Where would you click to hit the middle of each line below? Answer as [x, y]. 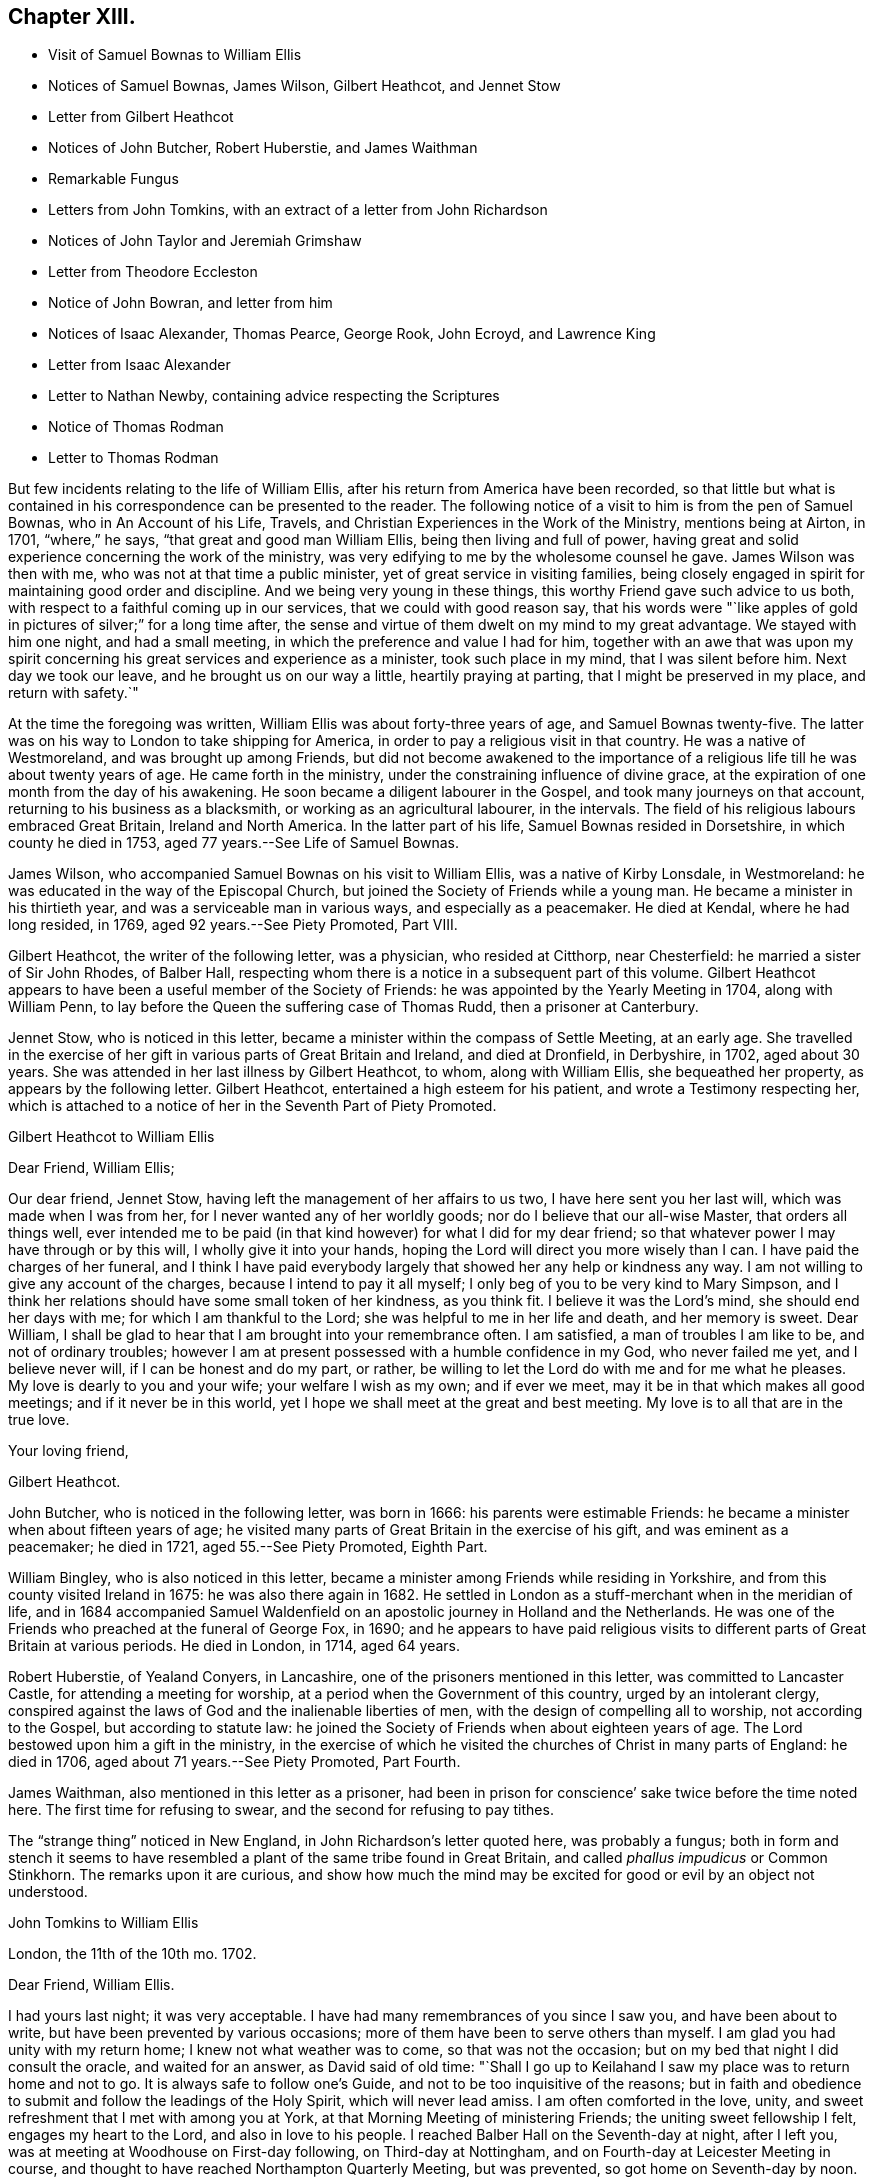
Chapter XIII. [72, 16]
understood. [48, 1892]
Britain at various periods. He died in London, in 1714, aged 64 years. [234, 1646]
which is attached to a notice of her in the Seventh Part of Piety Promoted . [252, 1106]
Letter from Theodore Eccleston [153, 272]
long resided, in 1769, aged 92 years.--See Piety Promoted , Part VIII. [233, 925]
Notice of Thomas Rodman [136, 427]
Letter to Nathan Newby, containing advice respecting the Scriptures [274, 396]
